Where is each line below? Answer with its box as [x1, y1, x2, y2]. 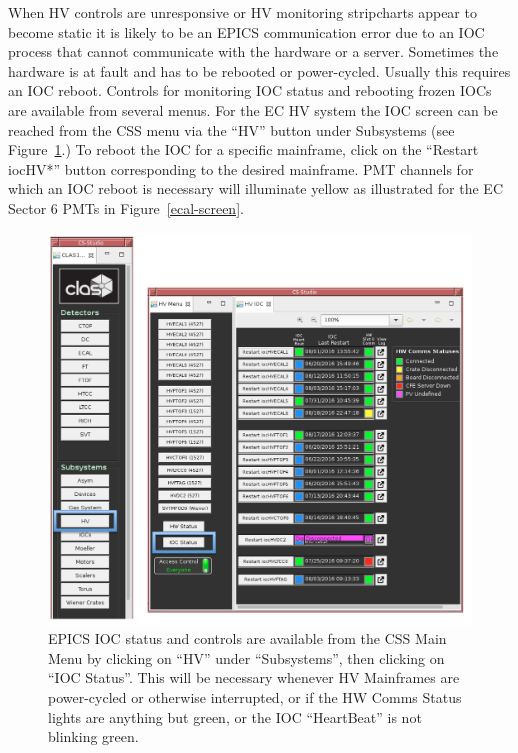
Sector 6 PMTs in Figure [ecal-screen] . [8, 197, 244, 218]
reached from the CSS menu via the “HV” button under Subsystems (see [8, 119, 455, 140]
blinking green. [48, 726, 139, 747]
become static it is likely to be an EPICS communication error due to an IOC [8, 21, 485, 42]
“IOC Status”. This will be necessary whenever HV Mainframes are [48, 667, 460, 688]
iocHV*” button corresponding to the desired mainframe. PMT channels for [8, 158, 474, 179]
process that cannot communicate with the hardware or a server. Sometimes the [8, 41, 499, 62]
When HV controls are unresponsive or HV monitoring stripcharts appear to [8, 2, 477, 22]
